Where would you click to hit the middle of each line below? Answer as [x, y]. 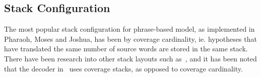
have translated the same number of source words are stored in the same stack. [126, 49]
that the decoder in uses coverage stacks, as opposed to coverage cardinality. [123, 68]
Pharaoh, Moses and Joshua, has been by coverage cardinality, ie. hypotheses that [130, 38]
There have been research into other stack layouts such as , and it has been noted [130, 58]
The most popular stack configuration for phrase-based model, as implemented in [129, 29]
